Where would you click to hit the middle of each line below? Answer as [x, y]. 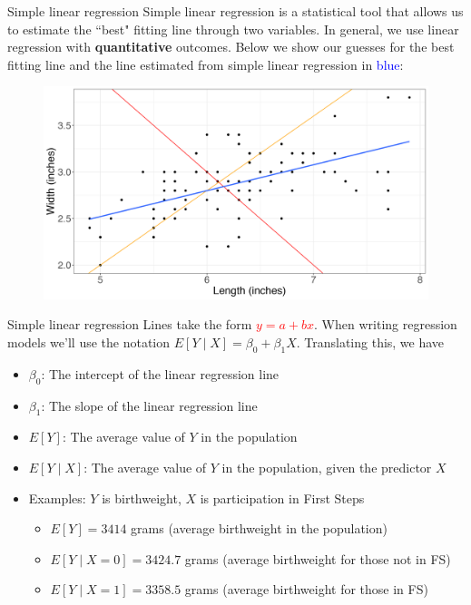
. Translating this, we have [370, 342]
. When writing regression [386, 324]
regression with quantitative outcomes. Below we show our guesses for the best [231, 47]
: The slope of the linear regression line [149, 405]
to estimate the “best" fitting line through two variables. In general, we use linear [233, 29]
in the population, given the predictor [327, 467]
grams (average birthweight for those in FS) [306, 589]
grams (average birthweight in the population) [259, 528]
